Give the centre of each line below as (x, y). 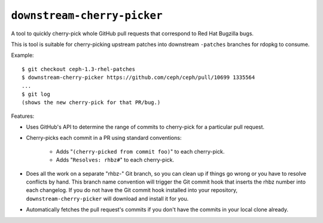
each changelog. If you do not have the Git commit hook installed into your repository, (132, 190)
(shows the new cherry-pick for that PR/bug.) (91, 103)
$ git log (36, 94)
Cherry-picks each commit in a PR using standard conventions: (104, 138)
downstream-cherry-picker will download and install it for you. (107, 198)
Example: (22, 55)
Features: (23, 116)
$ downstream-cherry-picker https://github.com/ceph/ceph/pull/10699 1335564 (138, 77)
